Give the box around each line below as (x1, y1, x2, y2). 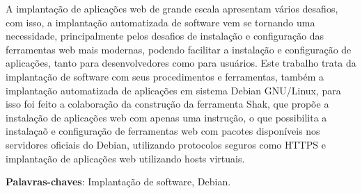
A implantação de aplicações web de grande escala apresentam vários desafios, (6, 1, 338, 15)
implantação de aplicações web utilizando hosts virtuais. (6, 151, 245, 165)
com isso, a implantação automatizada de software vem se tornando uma (6, 15, 315, 29)
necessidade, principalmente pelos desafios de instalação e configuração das (6, 28, 324, 43)
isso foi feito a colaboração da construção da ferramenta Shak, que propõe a (6, 96, 329, 111)
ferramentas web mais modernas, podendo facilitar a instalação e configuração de (6, 42, 352, 56)
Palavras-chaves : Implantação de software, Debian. (6, 174, 231, 189)
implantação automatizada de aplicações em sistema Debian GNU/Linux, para (6, 83, 341, 97)
